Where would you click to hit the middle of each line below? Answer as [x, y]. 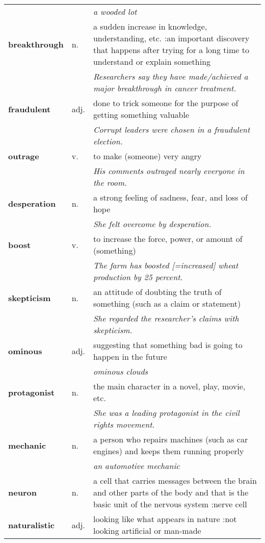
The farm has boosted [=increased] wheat [166, 265]
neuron [22, 492]
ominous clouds [121, 371]
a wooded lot [115, 11]
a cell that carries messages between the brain [175, 480]
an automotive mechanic [136, 466]
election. [108, 141]
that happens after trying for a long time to [171, 50]
